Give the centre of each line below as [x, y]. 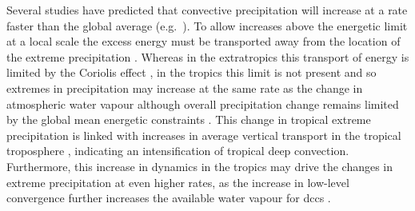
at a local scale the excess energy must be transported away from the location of [204, 41]
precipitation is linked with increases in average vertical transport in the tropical [204, 135]
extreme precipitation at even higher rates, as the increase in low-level [178, 182]
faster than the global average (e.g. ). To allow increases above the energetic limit [207, 25]
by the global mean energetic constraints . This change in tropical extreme [189, 119]
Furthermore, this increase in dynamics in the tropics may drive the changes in [200, 166]
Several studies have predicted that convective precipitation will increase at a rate [207, 10]
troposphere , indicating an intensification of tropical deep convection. [178, 151]
